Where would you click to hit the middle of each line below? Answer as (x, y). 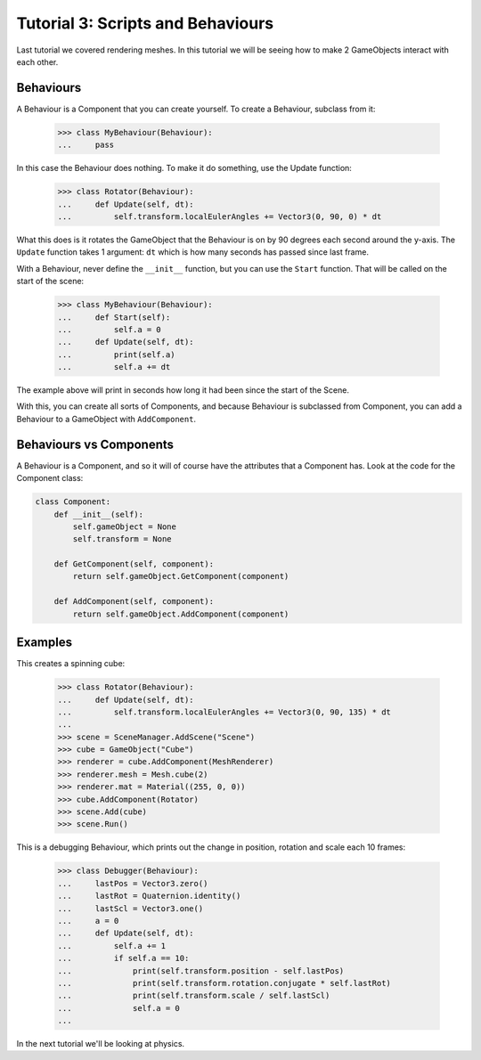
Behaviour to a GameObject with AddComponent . (106, 419)
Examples (45, 643)
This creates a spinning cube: (71, 664)
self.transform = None (122, 539)
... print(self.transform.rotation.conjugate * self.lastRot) (224, 983)
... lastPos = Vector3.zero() (133, 883)
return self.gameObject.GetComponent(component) (181, 576)
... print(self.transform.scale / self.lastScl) (194, 996)
